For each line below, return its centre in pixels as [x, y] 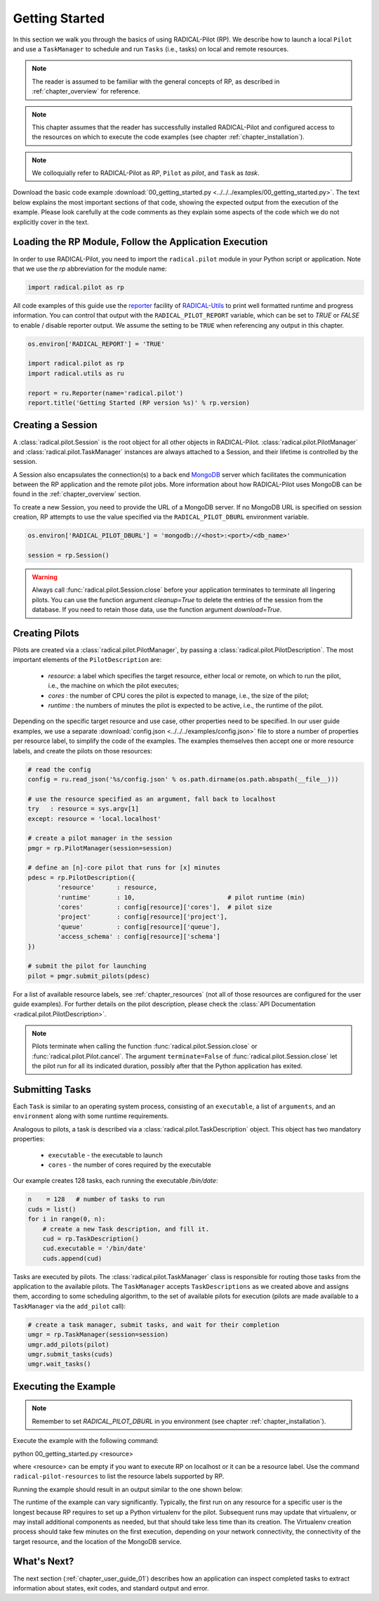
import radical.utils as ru [76, 373]
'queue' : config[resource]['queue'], [139, 927]
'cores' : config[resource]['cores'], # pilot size [165, 907]
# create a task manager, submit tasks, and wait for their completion [154, 1324]
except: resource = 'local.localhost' [94, 818]
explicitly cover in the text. [51, 222]
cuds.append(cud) [72, 1258]
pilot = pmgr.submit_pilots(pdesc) [89, 976]
